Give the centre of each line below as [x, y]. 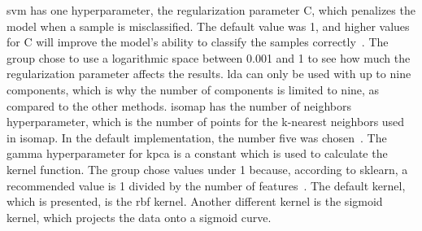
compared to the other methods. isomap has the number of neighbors [179, 105]
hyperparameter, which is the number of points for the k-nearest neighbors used [206, 122]
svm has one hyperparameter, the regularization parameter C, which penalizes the [211, 10]
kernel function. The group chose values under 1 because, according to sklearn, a [207, 169]
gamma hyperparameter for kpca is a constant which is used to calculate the [197, 153]
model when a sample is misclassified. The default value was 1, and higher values [208, 26]
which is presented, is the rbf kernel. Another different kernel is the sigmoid [195, 201]
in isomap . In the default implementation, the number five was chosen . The [197, 137]
